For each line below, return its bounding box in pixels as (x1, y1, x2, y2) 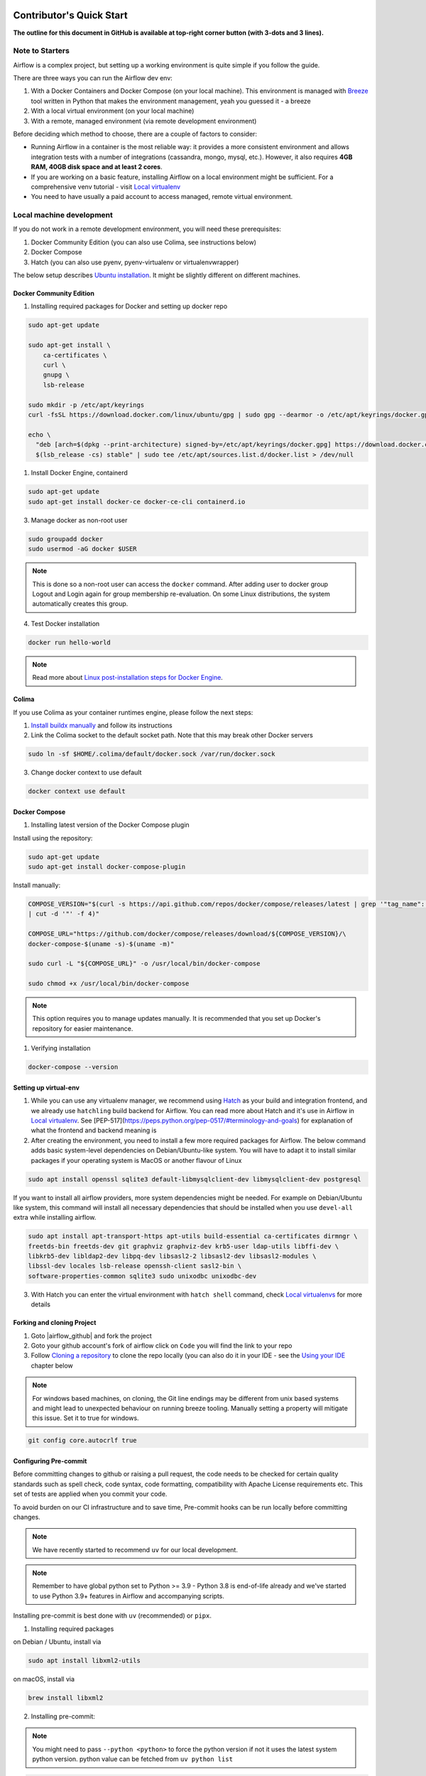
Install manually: (13, 881, 60, 889)
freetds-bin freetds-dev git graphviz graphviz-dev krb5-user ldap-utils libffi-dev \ (28, 1242, 339, 1250)
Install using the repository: (13, 833, 93, 842)
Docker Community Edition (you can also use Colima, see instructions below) (31, 238, 257, 247)
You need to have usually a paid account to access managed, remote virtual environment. (31, 193, 293, 201)
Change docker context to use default (31, 768, 142, 777)
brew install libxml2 (28, 1694, 104, 1701)
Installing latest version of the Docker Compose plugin (31, 821, 190, 829)
